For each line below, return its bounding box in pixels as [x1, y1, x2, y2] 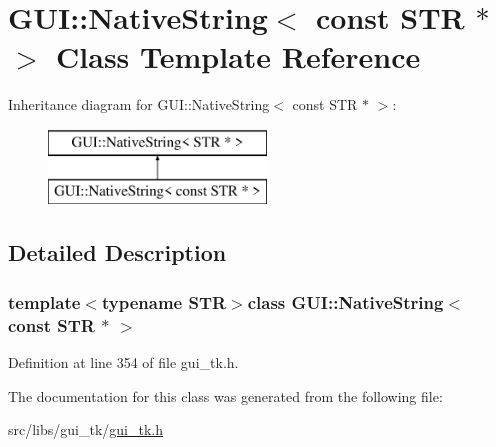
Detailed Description [8, 237, 227, 268]
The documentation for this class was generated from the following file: [8, 385, 443, 406]
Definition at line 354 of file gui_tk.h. [8, 352, 239, 372]
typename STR [101, 289, 227, 314]
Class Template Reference [56, 36, 421, 77]
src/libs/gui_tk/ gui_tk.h [8, 419, 164, 440]
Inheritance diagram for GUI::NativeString [8, 94, 270, 115]
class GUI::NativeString [247, 289, 444, 314]
